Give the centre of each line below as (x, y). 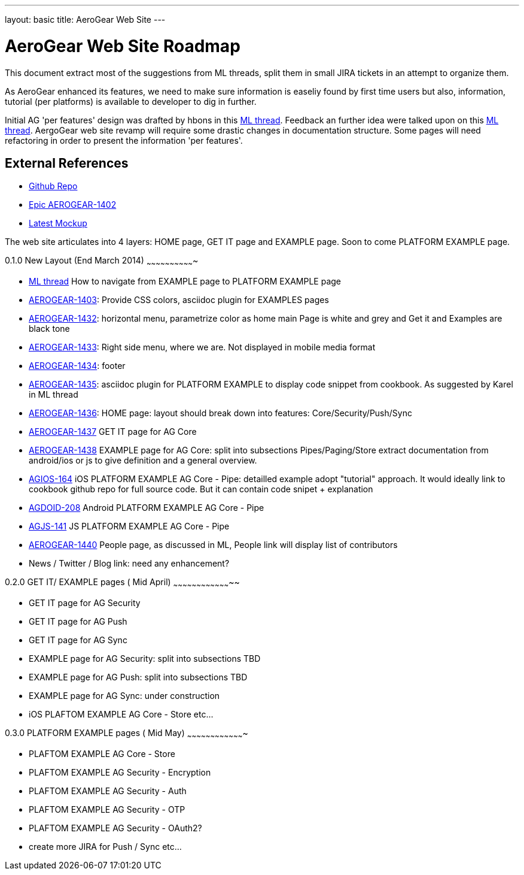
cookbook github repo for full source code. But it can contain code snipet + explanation (201, 489)
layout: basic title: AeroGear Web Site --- (85, 19)
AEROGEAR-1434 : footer (77, 366)
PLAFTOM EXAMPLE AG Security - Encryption (120, 772)
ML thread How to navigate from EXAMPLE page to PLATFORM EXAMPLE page (185, 281)
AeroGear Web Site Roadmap (123, 46)
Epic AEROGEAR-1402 (73, 205)
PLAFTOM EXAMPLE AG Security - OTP (107, 809)
